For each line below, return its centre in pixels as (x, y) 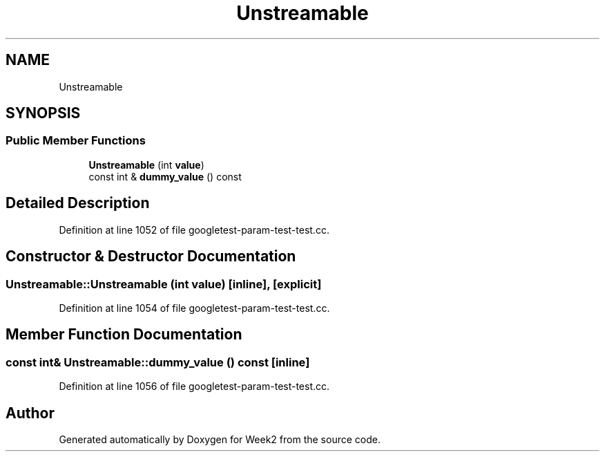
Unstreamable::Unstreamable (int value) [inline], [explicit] (164, 284)
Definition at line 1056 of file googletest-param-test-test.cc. (194, 386)
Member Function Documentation (124, 335)
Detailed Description (78, 203)
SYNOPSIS (43, 113)
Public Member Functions (76, 141)
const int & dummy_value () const (165, 176)
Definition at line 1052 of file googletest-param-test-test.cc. (194, 230)
